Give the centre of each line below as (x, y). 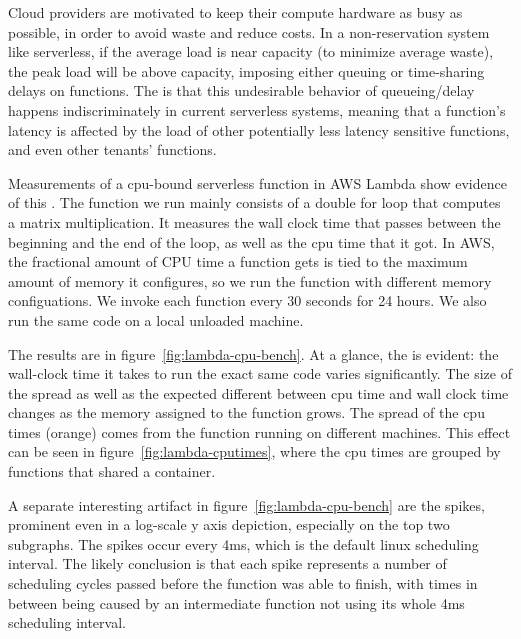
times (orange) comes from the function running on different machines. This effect (259, 431)
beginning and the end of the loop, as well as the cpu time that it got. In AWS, (251, 241)
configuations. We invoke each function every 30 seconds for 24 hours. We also (247, 300)
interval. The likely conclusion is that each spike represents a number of (227, 563)
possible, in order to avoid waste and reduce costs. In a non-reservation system (249, 31)
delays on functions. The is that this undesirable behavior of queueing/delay (241, 90)
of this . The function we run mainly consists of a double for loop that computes (254, 202)
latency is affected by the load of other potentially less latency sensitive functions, (259, 129)
